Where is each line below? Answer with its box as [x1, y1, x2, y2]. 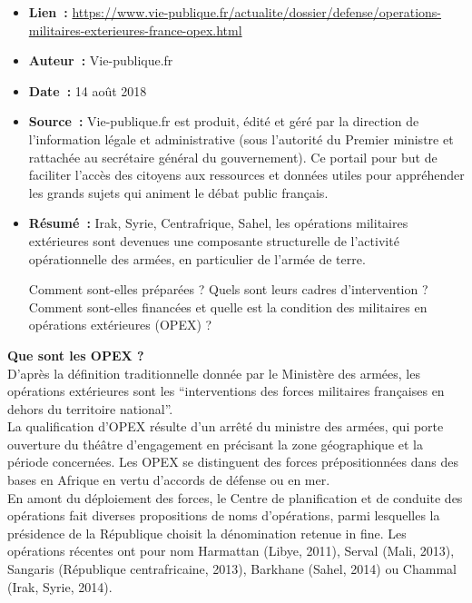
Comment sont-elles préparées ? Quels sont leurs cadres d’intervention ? [28, 280, 428, 299]
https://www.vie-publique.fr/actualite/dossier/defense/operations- [72, 3, 442, 21]
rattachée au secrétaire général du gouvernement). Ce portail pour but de [28, 147, 438, 166]
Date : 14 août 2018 [28, 81, 147, 100]
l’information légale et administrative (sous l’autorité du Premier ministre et [28, 129, 454, 148]
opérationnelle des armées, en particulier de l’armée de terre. [28, 249, 366, 268]
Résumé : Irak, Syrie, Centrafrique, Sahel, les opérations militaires [28, 213, 408, 232]
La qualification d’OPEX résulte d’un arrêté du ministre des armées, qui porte [7, 417, 444, 436]
